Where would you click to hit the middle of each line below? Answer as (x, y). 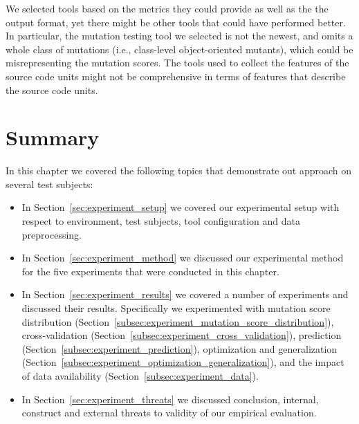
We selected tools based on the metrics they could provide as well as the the (167, 8)
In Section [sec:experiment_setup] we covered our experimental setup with (181, 207)
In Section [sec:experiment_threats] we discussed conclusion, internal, (170, 399)
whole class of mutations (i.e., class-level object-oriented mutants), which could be (179, 49)
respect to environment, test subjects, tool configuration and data (161, 221)
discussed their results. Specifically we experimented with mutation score (176, 308)
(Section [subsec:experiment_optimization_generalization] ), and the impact (183, 362)
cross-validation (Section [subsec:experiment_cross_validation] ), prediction (182, 335)
